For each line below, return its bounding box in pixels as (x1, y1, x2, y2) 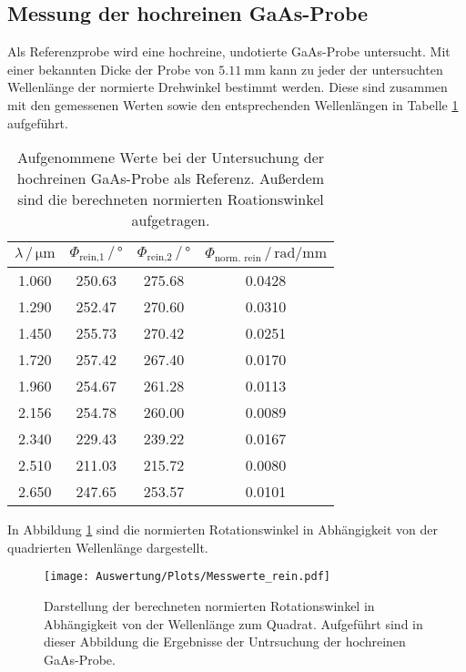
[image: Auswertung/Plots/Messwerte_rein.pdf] (44, 570, 330, 584)
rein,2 (147, 252, 172, 263)
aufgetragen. (131, 209, 210, 231)
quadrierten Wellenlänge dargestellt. (7, 537, 208, 556)
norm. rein (214, 253, 261, 264)
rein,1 (79, 252, 105, 263)
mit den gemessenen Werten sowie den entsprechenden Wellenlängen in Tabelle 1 (7, 95, 459, 114)
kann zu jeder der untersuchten (269, 59, 443, 78)
